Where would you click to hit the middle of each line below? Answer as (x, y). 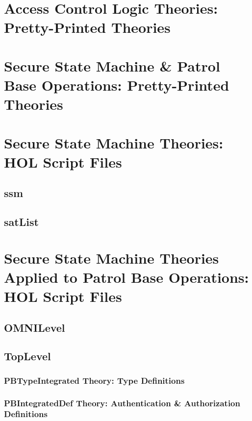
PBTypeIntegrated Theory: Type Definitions (94, 380)
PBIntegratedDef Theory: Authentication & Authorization (122, 403)
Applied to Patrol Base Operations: (126, 277)
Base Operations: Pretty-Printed (117, 85)
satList (21, 222)
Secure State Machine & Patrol (112, 65)
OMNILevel (35, 327)
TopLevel (27, 356)
